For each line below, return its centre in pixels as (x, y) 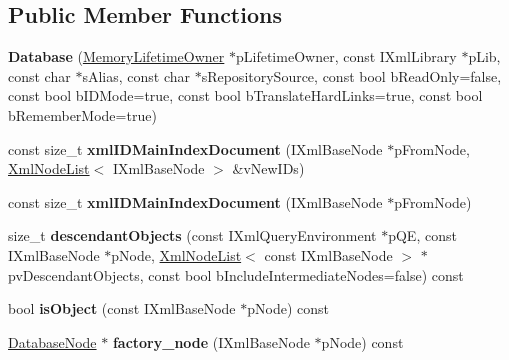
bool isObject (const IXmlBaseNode (122, 308)
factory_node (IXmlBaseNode (211, 341)
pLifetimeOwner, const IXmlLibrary (346, 56)
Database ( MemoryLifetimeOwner (116, 56)
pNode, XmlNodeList (176, 254)
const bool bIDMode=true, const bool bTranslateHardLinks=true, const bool (245, 95)
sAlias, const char (136, 75)
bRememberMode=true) (82, 114)
